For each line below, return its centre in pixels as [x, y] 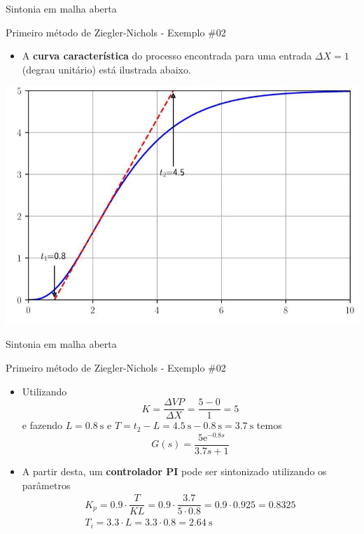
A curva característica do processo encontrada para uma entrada [167, 56]
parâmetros [46, 485]
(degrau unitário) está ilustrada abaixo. [106, 69]
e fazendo [42, 425]
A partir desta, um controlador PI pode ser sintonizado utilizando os [174, 471]
